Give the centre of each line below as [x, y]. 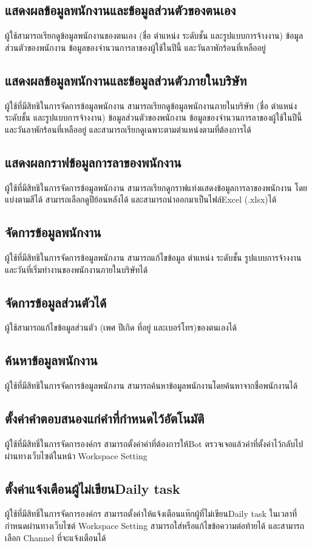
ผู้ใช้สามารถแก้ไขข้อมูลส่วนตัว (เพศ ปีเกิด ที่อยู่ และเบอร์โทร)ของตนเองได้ [121, 327]
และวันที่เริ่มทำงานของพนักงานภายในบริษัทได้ [76, 269]
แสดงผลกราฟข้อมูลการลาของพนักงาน [93, 162]
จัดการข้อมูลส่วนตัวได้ [56, 302]
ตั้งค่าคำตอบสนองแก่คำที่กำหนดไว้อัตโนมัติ [105, 418]
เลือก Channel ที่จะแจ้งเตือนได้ [56, 537]
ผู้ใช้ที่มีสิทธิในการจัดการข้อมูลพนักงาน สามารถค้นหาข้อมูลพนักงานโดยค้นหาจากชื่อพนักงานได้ [151, 386]
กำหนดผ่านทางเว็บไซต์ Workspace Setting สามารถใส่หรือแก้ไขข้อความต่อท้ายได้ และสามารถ [155, 525]
